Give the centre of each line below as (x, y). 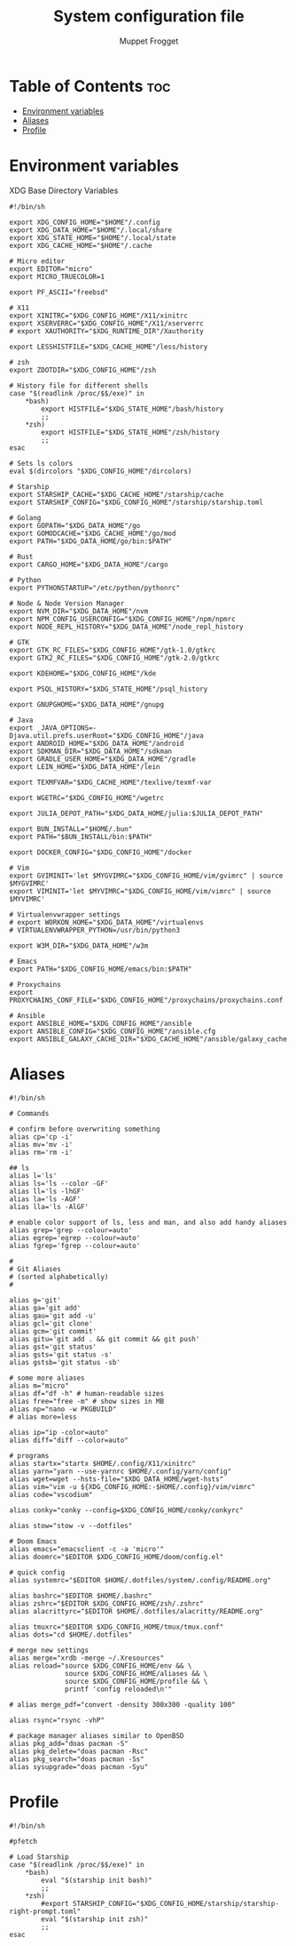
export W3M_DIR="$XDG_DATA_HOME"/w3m (79, 945)
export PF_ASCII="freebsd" (59, 292)
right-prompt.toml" (45, 1911)
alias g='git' (35, 1300)
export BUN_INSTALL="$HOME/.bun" (71, 829)
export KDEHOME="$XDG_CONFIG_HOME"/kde (83, 673)
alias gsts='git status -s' (61, 1354)
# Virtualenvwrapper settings (65, 914)
